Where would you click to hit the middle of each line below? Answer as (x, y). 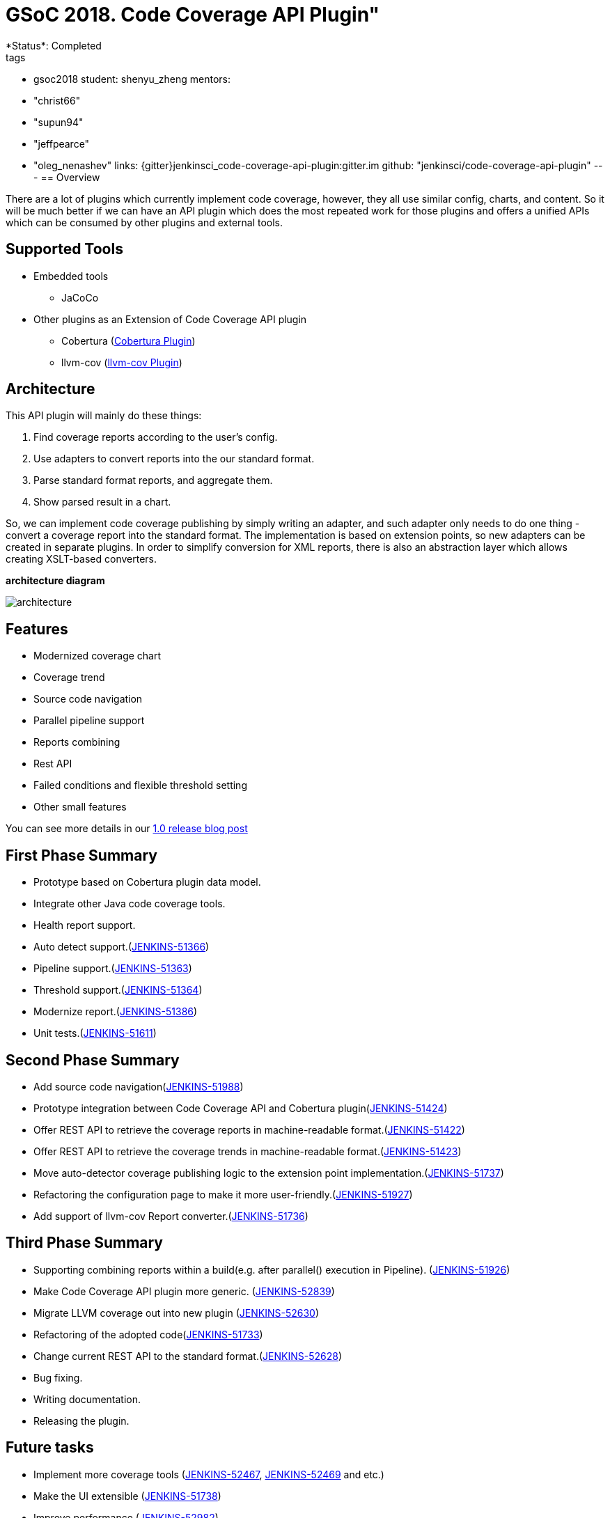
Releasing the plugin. (81, 1421)
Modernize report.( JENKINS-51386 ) (116, 1012)
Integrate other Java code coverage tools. (130, 904)
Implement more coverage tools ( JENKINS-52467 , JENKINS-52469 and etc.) (209, 1474)
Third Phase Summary (85, 1243)
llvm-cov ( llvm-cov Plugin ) (122, 362)
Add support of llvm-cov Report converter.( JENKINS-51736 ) (171, 1216)
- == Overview (67, 177)
